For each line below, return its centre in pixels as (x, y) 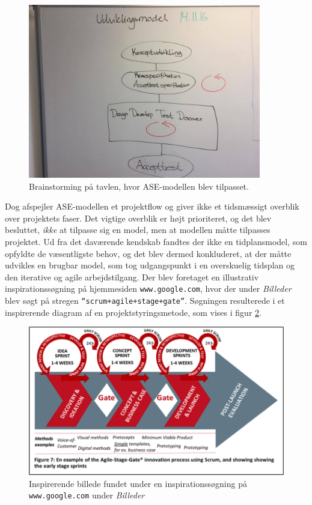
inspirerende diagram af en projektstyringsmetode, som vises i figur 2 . (133, 312)
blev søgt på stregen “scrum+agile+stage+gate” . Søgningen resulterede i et (145, 300)
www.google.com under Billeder (87, 495)
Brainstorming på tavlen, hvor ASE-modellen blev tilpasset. (139, 186)
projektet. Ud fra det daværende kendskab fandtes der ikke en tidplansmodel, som (156, 241)
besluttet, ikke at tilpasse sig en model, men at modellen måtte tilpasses (138, 230)
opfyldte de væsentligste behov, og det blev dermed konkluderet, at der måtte (148, 253)
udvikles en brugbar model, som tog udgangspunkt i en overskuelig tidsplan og (150, 265)
